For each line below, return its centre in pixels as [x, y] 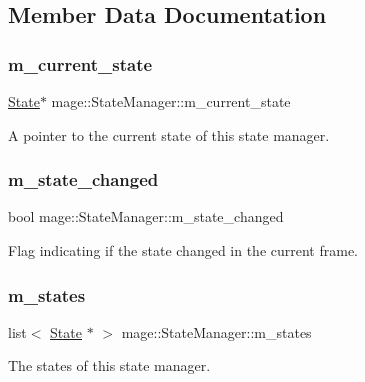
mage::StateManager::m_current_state [171, 101]
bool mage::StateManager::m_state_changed [146, 216]
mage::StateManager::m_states [216, 331]
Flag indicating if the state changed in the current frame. [183, 250]
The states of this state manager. [109, 365]
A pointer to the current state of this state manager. [169, 134]
